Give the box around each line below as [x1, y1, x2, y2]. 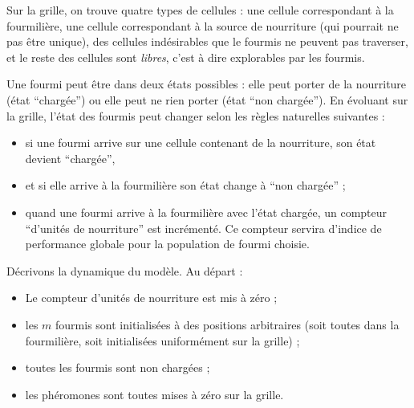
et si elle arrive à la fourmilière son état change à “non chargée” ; [25, 177, 346, 194]
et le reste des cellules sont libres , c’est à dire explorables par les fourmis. [6, 48, 365, 65]
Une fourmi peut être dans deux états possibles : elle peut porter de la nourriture [6, 75, 407, 92]
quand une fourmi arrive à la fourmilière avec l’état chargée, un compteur [25, 203, 388, 220]
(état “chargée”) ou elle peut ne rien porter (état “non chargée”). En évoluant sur [6, 91, 408, 108]
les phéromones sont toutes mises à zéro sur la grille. [25, 386, 284, 402]
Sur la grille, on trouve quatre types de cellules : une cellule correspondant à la [6, 2, 394, 18]
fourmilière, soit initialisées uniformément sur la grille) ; [25, 332, 300, 349]
